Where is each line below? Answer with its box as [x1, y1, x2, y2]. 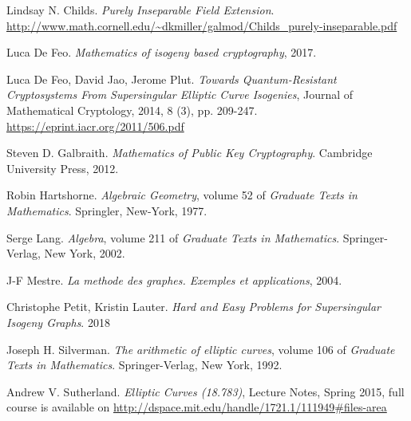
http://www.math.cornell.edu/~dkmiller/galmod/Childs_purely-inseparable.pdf [6, 17, 397, 33]
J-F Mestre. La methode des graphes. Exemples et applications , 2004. [6, 271, 342, 288]
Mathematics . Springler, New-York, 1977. [6, 202, 207, 218]
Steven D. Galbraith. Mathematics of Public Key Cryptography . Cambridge [6, 144, 373, 161]
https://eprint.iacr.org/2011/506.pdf [6, 117, 184, 134]
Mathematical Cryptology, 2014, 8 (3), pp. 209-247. [6, 101, 258, 118]
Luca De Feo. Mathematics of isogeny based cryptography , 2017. [6, 44, 317, 61]
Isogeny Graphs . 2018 [6, 313, 110, 330]
